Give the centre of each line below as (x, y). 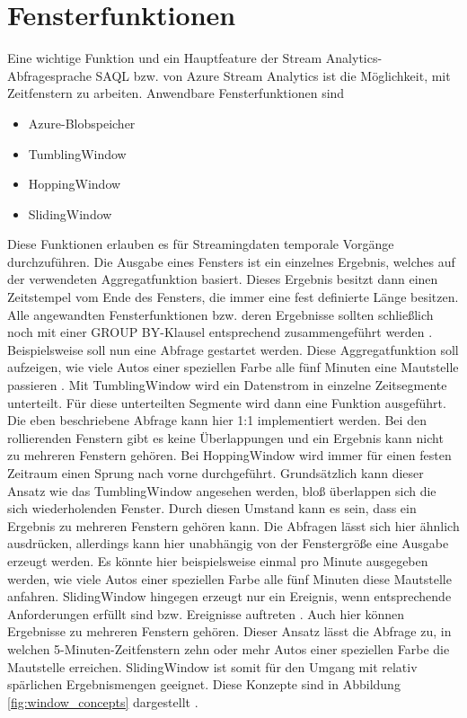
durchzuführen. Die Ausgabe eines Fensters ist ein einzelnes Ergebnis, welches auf (231, 261)
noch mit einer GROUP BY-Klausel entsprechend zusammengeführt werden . (220, 332)
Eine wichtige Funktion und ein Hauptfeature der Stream (165, 58)
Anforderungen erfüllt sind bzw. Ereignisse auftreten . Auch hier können (206, 613)
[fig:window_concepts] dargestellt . (103, 701)
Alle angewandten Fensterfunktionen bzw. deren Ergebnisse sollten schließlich (220, 314)
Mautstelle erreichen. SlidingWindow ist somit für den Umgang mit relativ (212, 666)
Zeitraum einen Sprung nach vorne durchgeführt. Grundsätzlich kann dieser (216, 473)
